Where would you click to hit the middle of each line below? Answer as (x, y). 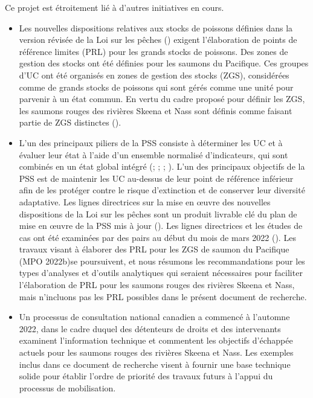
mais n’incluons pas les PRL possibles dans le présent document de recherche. (163, 296)
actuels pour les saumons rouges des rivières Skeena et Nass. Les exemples (156, 352)
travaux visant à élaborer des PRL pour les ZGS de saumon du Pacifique (154, 249)
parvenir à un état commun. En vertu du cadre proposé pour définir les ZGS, (162, 99)
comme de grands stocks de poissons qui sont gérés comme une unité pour (156, 87)
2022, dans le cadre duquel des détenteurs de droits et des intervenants (150, 328)
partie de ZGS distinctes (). (70, 122)
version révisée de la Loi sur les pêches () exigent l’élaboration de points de (158, 40)
